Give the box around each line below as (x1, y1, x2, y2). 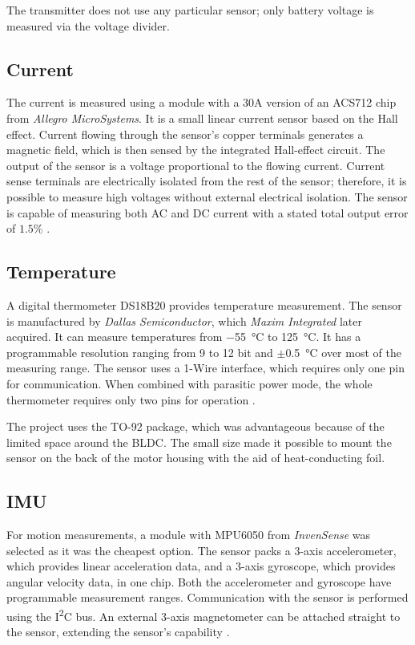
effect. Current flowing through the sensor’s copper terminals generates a (6, 125, 364, 142)
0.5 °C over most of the (285, 343, 401, 360)
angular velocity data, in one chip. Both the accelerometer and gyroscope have (6, 573, 392, 590)
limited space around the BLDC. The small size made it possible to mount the (6, 433, 392, 450)
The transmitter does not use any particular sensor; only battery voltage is (6, 2, 374, 18)
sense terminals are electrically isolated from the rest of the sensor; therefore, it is (6, 172, 407, 189)
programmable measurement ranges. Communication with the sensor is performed (6, 589, 409, 606)
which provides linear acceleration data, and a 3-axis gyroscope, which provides (6, 558, 396, 574)
